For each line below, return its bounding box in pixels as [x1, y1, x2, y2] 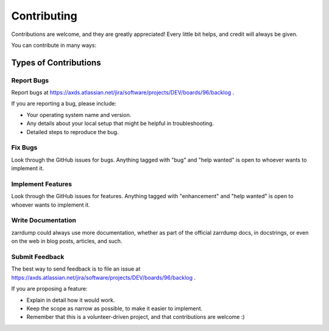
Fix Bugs [11, 143, 38, 152]
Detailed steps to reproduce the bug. [26, 128, 119, 135]
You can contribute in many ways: [11, 41, 97, 49]
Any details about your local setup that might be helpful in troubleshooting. [26, 119, 214, 127]
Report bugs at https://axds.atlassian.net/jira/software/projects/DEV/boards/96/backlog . [11, 89, 235, 96]
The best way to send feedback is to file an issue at [11, 265, 141, 272]
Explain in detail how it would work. [26, 296, 115, 304]
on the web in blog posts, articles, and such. [11, 238, 122, 245]
